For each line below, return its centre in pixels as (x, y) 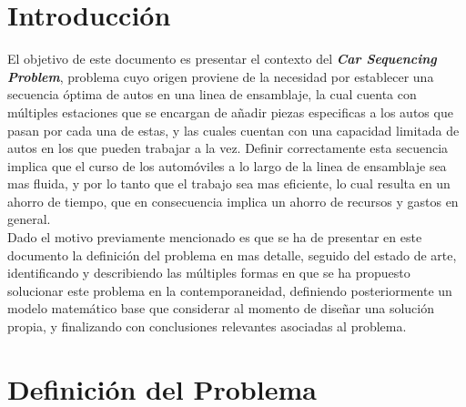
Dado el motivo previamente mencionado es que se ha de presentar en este (215, 237)
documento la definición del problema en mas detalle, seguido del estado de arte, (232, 254)
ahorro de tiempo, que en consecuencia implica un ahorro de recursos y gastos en (233, 201)
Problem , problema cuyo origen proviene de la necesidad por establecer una (221, 76)
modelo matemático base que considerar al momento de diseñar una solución (221, 308)
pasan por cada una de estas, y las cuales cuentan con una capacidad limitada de (233, 130)
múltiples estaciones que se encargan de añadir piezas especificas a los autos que (230, 112)
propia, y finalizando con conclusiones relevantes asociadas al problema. (207, 326)
